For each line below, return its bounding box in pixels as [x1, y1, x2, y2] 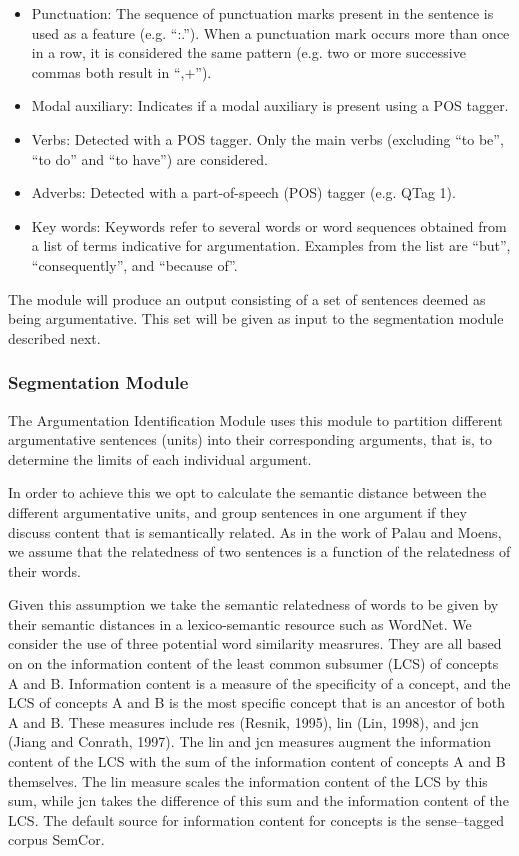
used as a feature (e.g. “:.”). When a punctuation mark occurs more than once [31, 22, 510, 43]
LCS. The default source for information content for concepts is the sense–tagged [8, 809, 505, 830]
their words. [8, 560, 81, 581]
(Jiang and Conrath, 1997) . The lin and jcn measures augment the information [8, 731, 492, 752]
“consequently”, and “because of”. [31, 254, 238, 275]
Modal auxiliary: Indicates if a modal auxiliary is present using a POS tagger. [31, 95, 509, 116]
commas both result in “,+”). [31, 61, 212, 82]
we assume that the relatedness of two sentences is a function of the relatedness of [8, 541, 511, 562]
